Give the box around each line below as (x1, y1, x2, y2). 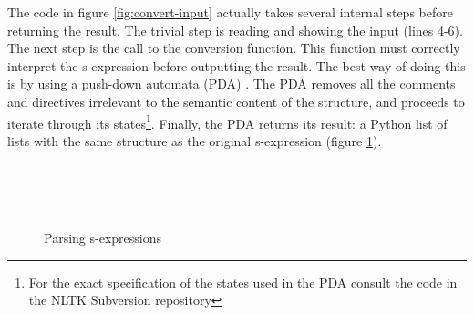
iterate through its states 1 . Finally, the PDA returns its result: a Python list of (7, 110, 448, 132)
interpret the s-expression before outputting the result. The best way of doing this (7, 56, 466, 75)
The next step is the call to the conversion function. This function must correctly (7, 38, 460, 58)
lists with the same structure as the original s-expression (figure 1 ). (7, 131, 382, 150)
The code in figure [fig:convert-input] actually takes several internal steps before (7, 3, 453, 21)
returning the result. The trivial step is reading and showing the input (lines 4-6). (7, 20, 463, 39)
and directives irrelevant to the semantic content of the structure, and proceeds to (7, 91, 465, 110)
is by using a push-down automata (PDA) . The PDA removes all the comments (7, 74, 456, 93)
